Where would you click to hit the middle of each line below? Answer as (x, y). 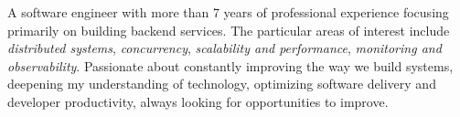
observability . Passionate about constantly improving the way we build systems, (230, 65)
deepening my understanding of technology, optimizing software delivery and (222, 84)
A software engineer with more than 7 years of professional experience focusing (228, 12)
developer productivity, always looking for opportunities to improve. (198, 101)
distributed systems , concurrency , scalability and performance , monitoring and (225, 48)
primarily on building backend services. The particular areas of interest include (229, 30)
